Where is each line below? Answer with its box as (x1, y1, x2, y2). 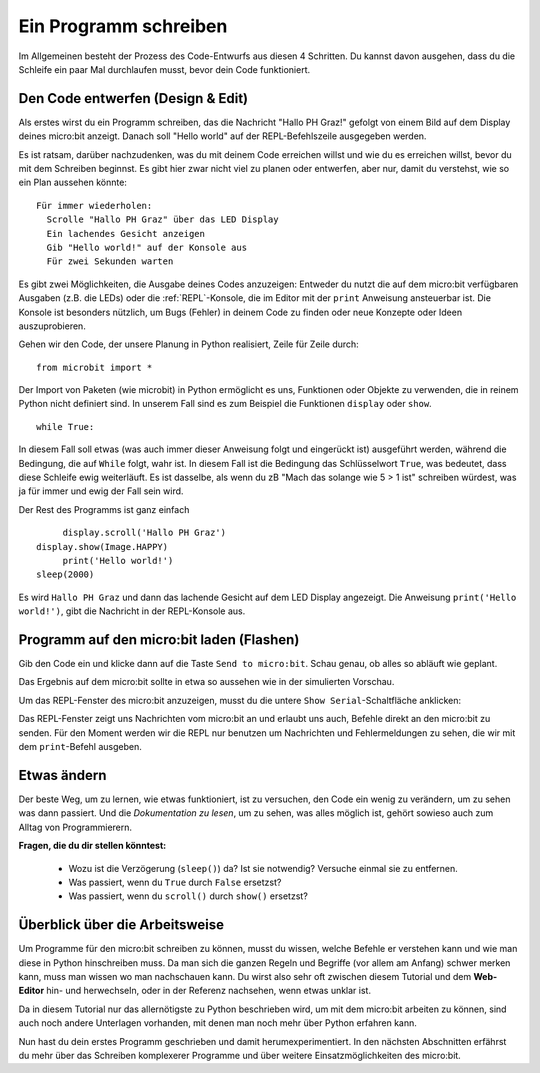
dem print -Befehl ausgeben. (18, 741, 142, 753)
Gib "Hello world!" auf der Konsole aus (46, 241, 248, 253)
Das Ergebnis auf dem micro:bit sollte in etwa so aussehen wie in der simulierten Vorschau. (18, 676, 395, 688)
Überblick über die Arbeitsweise (18, 916, 225, 934)
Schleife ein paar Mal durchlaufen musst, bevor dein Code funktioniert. (18, 63, 311, 75)
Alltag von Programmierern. (18, 821, 133, 833)
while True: (36, 421, 95, 432)
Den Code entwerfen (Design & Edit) (18, 90, 249, 107)
